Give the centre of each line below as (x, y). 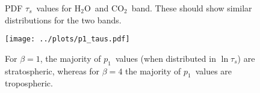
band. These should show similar (192, 8)
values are (214, 70)
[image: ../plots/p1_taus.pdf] (67, 39)
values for (54, 8)
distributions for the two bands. (63, 19)
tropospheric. (29, 83)
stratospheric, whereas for (52, 70)
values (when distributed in (166, 58)
